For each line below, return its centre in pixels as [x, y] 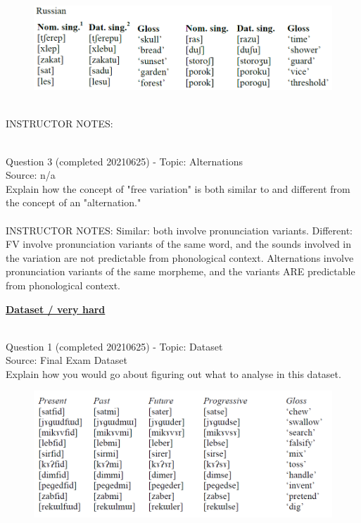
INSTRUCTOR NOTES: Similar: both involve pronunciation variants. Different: [179, 230]
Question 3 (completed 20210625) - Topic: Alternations [124, 161]
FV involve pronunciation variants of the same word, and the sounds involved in [179, 244]
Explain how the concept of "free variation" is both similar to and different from [178, 188]
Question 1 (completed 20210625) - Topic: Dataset [114, 346]
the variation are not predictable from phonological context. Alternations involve [180, 257]
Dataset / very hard [56, 309]
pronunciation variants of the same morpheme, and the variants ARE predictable [180, 271]
